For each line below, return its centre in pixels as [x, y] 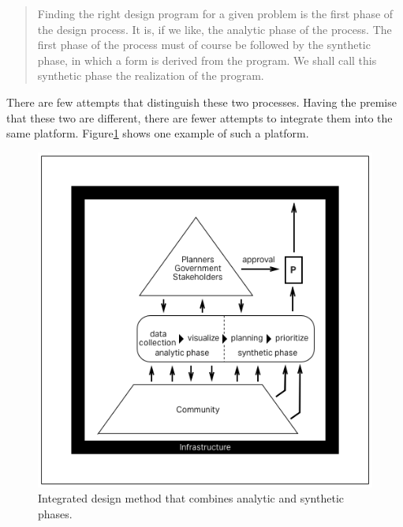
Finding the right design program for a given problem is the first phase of [215, 13]
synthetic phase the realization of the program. [151, 75]
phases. [55, 513]
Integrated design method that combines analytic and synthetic [191, 498]
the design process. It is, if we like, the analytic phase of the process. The [215, 29]
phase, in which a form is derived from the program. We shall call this [207, 60]
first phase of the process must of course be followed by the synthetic [204, 45]
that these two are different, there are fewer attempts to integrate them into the [200, 117]
